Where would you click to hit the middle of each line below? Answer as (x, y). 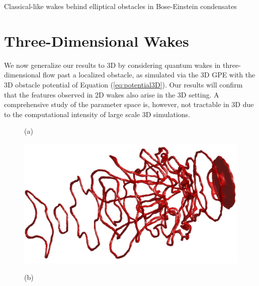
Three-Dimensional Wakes (97, 40)
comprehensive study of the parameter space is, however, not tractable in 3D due (129, 104)
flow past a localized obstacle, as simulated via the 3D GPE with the (149, 75)
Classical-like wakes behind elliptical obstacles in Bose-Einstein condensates (120, 6)
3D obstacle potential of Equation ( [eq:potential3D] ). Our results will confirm (123, 84)
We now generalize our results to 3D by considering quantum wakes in (112, 65)
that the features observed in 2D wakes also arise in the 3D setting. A (112, 94)
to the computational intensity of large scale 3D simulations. (97, 114)
